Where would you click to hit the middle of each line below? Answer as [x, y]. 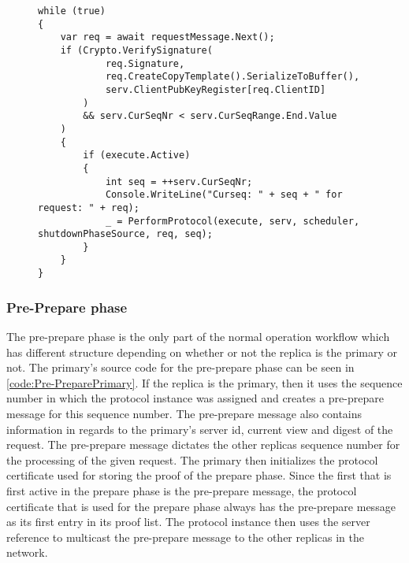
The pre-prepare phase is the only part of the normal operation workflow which [198, 336]
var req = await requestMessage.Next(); [167, 37]
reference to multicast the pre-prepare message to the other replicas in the [185, 537]
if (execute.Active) [137, 156]
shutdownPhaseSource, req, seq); [125, 234]
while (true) [72, 11]
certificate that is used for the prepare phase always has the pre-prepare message [201, 506]
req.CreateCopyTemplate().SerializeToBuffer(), [232, 77]
